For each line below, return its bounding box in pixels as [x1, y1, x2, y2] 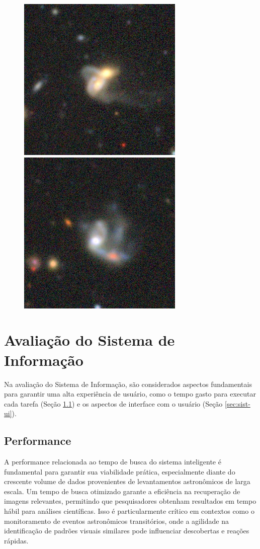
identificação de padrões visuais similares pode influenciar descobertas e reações [4, 525, 249, 536]
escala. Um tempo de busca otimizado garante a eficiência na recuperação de [4, 486, 240, 496]
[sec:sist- [225, 398, 250, 409]
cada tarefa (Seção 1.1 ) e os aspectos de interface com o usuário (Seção [4, 398, 223, 409]
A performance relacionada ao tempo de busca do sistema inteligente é [4, 456, 221, 467]
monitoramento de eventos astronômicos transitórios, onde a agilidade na [4, 515, 229, 526]
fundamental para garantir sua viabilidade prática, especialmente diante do [4, 466, 235, 477]
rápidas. [4, 535, 29, 545]
